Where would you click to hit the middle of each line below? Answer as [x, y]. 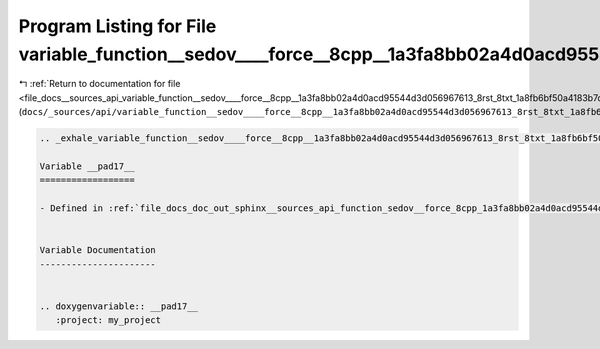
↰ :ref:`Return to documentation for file [99, 84]
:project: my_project [108, 320]
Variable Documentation [98, 250]
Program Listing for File [117, 26]
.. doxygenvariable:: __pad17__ [119, 306]
